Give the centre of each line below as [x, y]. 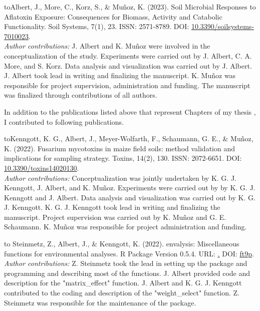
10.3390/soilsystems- [223, 26]
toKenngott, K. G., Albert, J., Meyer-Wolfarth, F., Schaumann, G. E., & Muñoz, [129, 138]
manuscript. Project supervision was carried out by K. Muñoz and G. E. [115, 217]
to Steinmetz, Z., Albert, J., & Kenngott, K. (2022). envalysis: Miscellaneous [122, 244]
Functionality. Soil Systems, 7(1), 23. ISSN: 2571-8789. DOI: [97, 26]
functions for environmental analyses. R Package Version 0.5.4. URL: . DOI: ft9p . [129, 253]
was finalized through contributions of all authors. [81, 95]
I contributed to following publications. [64, 121]
